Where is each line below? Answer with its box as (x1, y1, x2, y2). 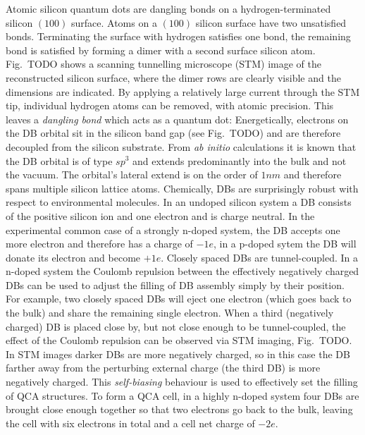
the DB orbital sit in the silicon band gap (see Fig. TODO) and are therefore (6, 125, 341, 140)
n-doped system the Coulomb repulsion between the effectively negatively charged (6, 264, 359, 278)
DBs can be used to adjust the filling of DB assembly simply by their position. (6, 277, 345, 292)
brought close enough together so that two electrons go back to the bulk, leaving (6, 402, 353, 417)
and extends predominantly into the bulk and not (132, 153, 347, 168)
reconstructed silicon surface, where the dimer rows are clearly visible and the (6, 70, 341, 85)
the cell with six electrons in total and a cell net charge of (6, 415, 255, 430)
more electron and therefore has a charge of (6, 236, 193, 251)
